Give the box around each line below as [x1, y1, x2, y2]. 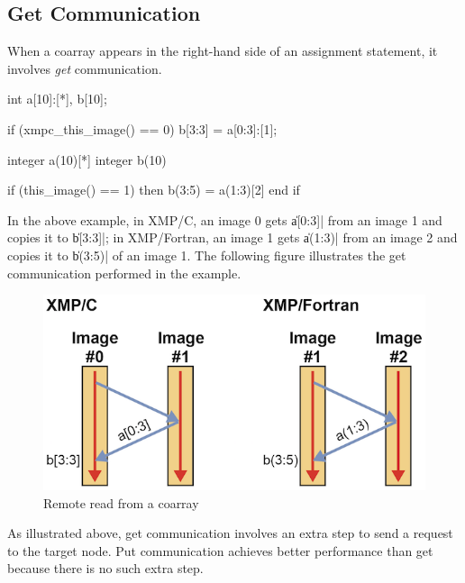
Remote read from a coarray [43, 493, 199, 512]
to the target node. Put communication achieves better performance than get [7, 541, 433, 560]
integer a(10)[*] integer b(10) [7, 150, 167, 169]
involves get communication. [7, 59, 162, 77]
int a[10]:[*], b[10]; [7, 89, 107, 108]
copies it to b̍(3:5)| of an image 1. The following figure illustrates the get [7, 245, 406, 264]
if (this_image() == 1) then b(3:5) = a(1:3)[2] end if [7, 180, 300, 199]
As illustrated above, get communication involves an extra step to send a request [7, 524, 453, 542]
